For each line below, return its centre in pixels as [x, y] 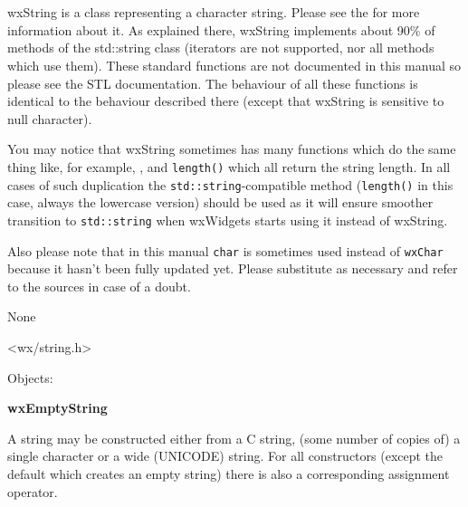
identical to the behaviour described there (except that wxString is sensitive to [226, 101]
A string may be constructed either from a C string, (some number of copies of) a [234, 438]
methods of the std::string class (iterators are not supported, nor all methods [221, 48]
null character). [50, 118]
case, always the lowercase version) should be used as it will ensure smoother [220, 202]
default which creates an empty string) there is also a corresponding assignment [229, 473]
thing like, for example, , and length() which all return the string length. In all [229, 166]
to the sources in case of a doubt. [99, 286]
